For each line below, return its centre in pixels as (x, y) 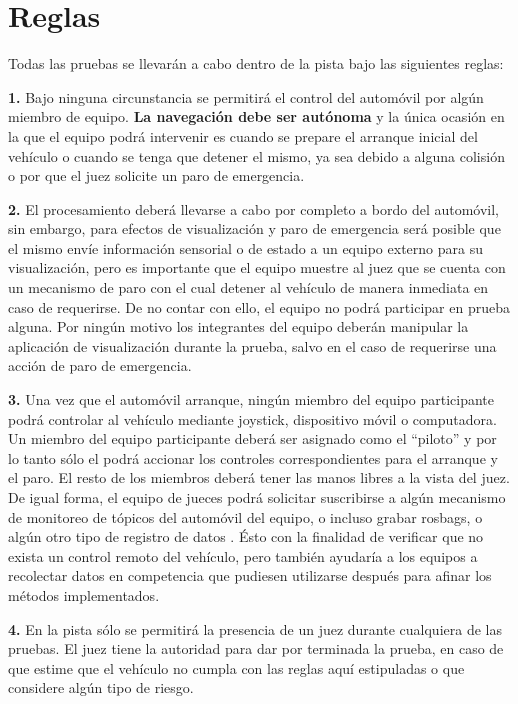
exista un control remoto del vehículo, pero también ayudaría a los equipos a (243, 555)
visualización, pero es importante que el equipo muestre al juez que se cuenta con (257, 267)
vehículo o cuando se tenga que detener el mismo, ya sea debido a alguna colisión (256, 155)
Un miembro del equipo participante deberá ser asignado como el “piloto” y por (252, 438)
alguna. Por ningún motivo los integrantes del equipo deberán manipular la (238, 326)
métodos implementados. (84, 594)
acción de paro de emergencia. (100, 365)
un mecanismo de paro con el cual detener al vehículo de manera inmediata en (248, 287)
